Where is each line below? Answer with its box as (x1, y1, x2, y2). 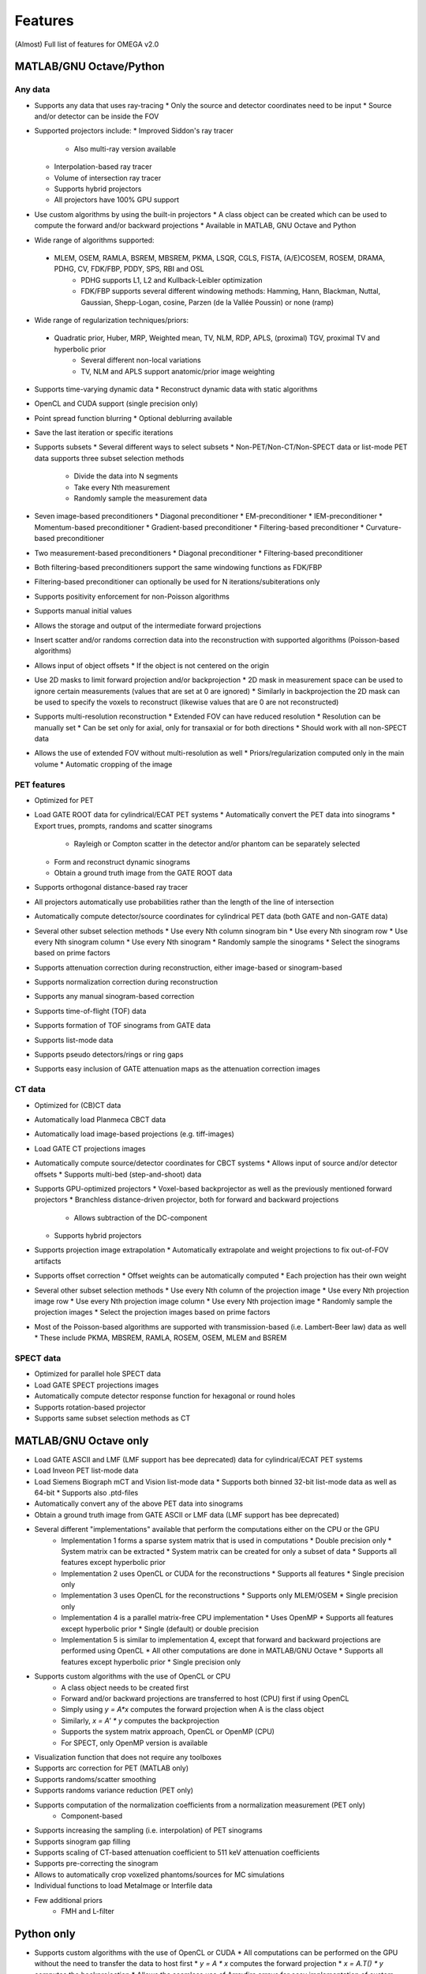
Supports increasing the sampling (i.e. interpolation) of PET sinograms (34, 1826, 263, 1835)
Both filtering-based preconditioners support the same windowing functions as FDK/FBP (34, 562, 323, 572)
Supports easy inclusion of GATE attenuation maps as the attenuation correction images (34, 1064, 321, 1074)
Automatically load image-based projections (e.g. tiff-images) (34, 1129, 234, 1139)
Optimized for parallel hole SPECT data (34, 1369, 162, 1379)
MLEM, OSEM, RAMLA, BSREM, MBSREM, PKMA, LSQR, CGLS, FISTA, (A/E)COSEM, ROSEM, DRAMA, (54, 253, 386, 262)
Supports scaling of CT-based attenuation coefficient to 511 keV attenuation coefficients (34, 1848, 320, 1857)
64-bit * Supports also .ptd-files (34, 1488, 139, 1497)
